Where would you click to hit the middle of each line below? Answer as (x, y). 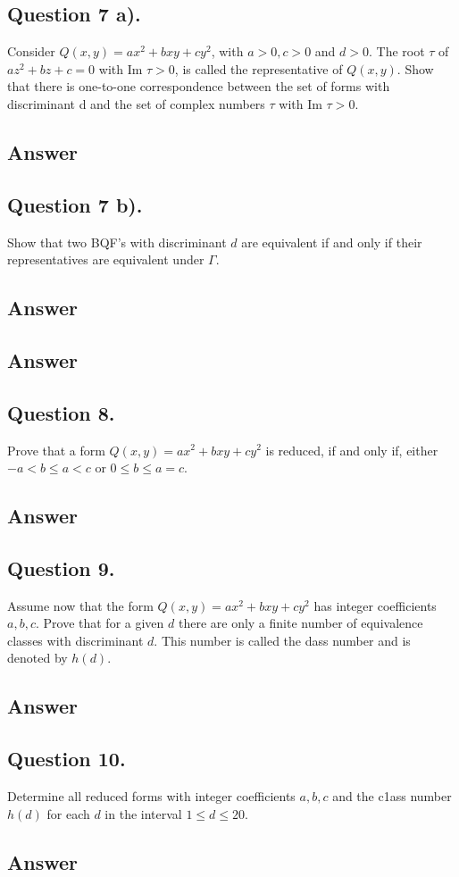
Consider (31, 51)
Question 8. (61, 412)
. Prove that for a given (100, 623)
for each (68, 813)
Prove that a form (56, 450)
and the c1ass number (392, 796)
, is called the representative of (259, 68)
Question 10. (67, 759)
